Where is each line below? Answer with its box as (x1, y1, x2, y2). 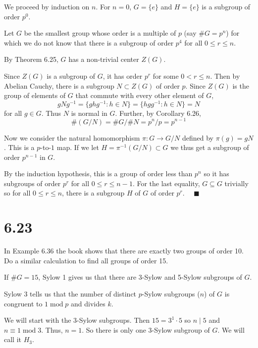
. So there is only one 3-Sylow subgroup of (82, 324, 210, 335)
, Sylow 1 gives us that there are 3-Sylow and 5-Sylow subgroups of (38, 272, 242, 282)
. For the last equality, (132, 178, 200, 188)
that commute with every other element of (75, 90, 204, 100)
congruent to (4, 298, 43, 308)
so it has (204, 168, 229, 179)
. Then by (210, 70, 240, 81)
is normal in (71, 107, 107, 118)
